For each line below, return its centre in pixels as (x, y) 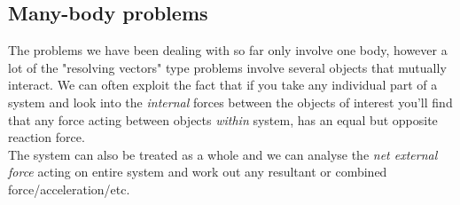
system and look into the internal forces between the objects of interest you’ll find (230, 102)
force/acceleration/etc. (69, 189)
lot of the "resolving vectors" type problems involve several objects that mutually (227, 67)
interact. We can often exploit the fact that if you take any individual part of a (223, 85)
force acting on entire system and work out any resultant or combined (198, 172)
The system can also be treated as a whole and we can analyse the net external (223, 154)
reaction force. (47, 137)
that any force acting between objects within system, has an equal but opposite (223, 119)
